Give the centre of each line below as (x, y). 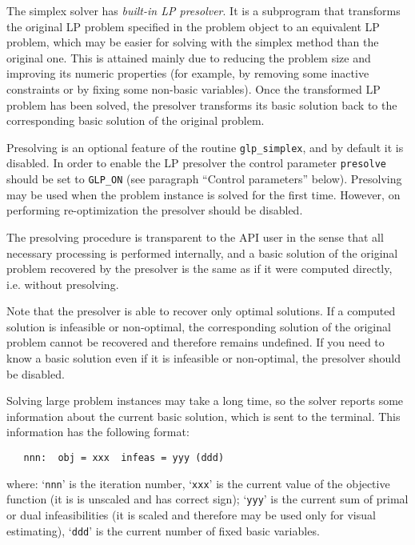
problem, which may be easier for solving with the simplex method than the (193, 42)
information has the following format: (98, 432)
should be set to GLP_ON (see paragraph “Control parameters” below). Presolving (204, 179)
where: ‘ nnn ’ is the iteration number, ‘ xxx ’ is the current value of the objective (198, 483)
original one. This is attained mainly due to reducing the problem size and (189, 57)
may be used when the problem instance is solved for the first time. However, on (204, 194)
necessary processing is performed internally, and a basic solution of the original (202, 252)
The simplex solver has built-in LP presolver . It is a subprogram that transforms (204, 10)
